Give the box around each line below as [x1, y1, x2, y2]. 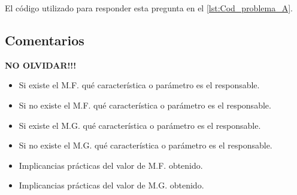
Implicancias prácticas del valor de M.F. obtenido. [19, 159, 203, 171]
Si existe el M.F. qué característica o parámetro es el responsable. [19, 79, 260, 91]
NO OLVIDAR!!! [5, 58, 77, 71]
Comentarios [5, 30, 84, 49]
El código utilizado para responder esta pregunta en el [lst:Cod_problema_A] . [5, 2, 293, 14]
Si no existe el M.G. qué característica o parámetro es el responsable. [19, 139, 272, 151]
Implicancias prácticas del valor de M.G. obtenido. [19, 179, 204, 191]
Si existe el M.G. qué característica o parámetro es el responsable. [19, 119, 261, 131]
